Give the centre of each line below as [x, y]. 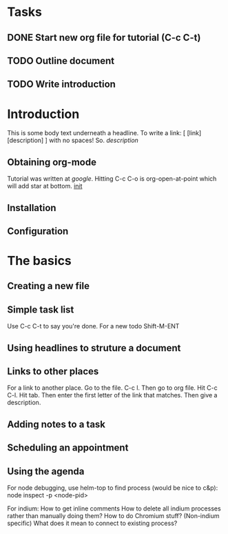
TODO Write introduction [61, 85]
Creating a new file [48, 286]
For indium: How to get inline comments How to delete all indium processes [114, 508]
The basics [40, 261]
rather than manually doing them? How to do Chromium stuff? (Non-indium [113, 516]
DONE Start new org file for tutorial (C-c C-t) [104, 38]
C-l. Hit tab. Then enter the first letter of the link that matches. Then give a [112, 395]
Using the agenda [46, 471]
